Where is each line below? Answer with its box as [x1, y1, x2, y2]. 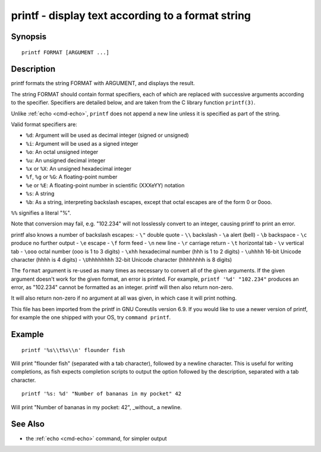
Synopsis [11, 32, 47, 42]
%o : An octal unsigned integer [26, 149, 99, 156]
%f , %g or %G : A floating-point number [26, 173, 118, 181]
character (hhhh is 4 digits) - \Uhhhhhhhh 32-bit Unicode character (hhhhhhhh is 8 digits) [11, 256, 232, 263]
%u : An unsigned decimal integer [26, 156, 106, 164]
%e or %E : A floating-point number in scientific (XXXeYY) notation [26, 181, 185, 189]
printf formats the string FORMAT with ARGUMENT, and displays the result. [11, 80, 196, 87]
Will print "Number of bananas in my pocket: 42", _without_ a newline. [11, 403, 182, 410]
